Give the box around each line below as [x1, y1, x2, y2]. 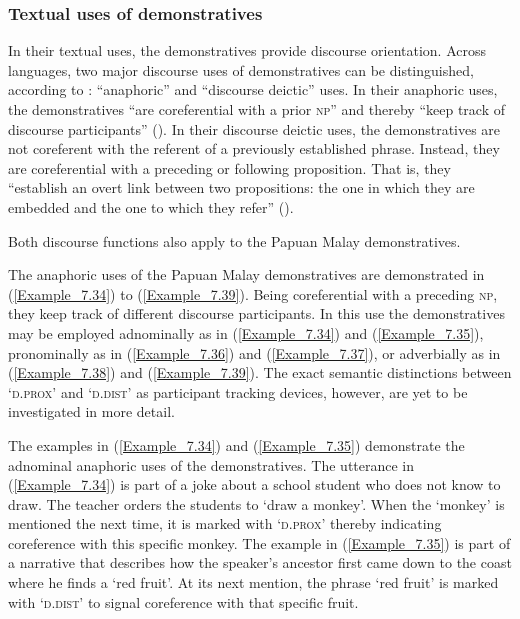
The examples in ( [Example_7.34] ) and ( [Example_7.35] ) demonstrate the [8, 434, 465, 455]
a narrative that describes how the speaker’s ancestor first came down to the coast [8, 552, 512, 573]
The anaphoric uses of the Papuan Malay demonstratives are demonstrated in [8, 264, 485, 285]
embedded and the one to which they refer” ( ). [8, 196, 294, 217]
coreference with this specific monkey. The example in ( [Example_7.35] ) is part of [8, 532, 511, 553]
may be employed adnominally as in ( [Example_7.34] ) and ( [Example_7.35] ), [8, 322, 484, 343]
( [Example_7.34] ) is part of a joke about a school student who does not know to [8, 474, 501, 495]
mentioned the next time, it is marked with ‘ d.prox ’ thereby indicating [8, 513, 442, 534]
